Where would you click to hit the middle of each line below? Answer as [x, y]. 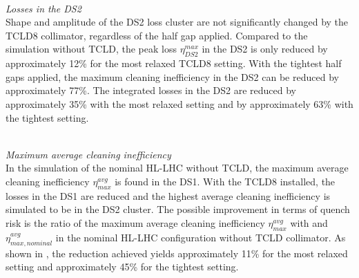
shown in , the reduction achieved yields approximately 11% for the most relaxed [177, 253]
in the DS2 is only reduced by [265, 49]
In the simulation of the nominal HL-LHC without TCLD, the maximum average [177, 168]
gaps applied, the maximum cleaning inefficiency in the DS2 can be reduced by [172, 76]
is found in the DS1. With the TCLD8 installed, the [225, 181]
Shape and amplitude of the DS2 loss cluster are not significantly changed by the [177, 22]
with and [309, 222]
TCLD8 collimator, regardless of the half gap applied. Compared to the [157, 35]
